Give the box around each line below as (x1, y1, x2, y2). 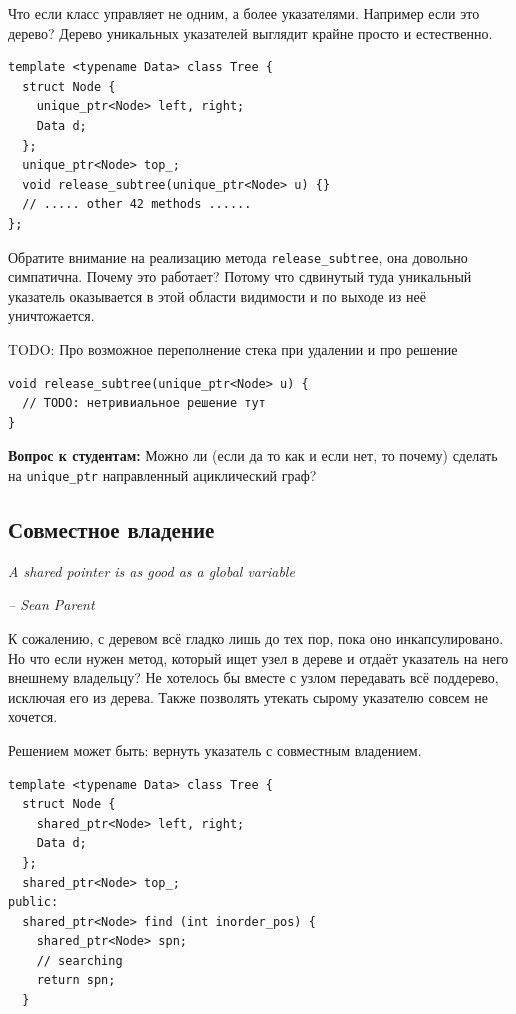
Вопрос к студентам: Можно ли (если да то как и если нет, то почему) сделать (8, 445, 498, 466)
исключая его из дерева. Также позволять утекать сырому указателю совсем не (8, 686, 489, 707)
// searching (36, 953, 123, 968)
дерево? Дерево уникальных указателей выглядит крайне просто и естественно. (8, 22, 493, 43)
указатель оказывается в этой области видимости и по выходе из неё (8, 285, 426, 306)
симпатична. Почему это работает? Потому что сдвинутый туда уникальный (8, 266, 472, 287)
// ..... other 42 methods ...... (22, 197, 252, 212)
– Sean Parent (8, 594, 95, 615)
